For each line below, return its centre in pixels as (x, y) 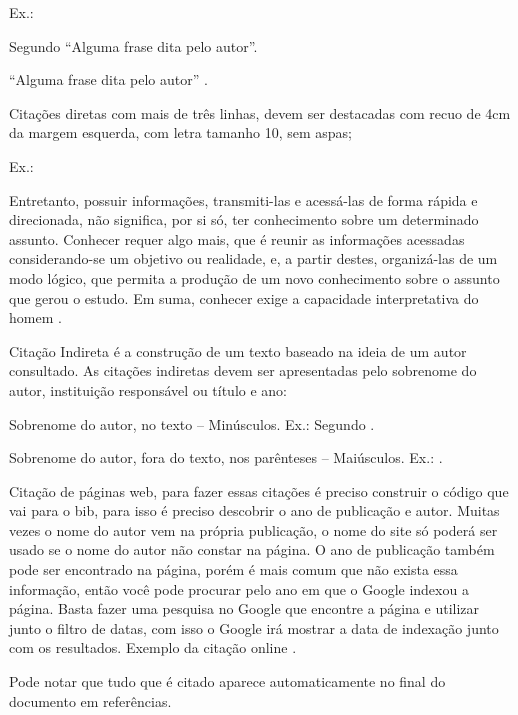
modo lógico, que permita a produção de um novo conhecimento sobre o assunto (254, 277)
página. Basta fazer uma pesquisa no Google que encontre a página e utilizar (244, 608)
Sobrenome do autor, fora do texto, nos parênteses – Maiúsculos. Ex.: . (226, 457)
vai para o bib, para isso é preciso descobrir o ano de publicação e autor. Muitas (254, 510)
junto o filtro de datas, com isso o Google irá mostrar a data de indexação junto (254, 627)
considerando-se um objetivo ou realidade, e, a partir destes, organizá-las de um (253, 258)
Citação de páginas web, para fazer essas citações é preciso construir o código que (259, 490)
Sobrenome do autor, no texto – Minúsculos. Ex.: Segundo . (192, 423)
